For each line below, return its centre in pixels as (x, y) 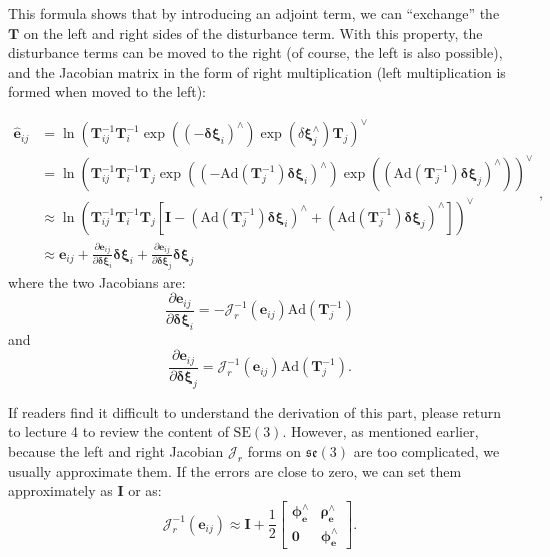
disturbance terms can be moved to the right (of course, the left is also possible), (255, 52)
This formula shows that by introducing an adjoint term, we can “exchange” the (254, 13)
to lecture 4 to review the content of (118, 431)
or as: (145, 490)
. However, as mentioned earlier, (380, 431)
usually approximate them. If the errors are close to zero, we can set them (235, 470)
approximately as (60, 490)
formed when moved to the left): (107, 91)
